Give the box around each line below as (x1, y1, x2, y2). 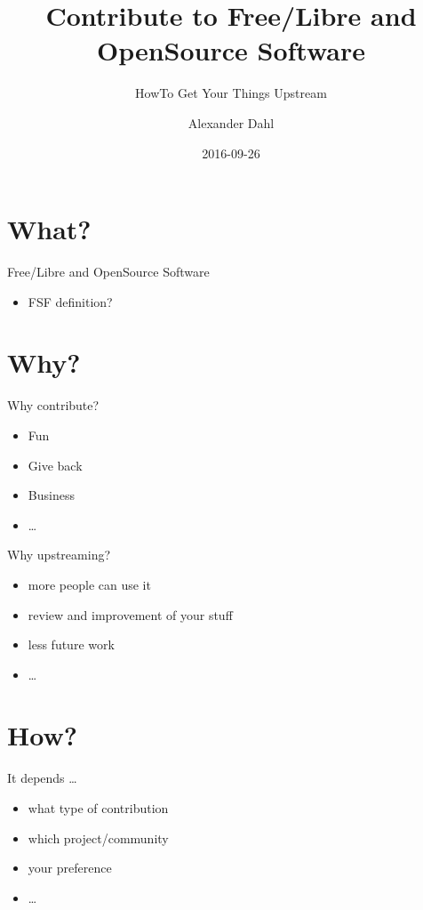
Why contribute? (7, 396, 100, 415)
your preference (28, 858, 112, 877)
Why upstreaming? (7, 545, 111, 564)
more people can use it (28, 575, 151, 593)
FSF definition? (28, 292, 113, 310)
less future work (28, 635, 115, 654)
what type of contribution (28, 799, 169, 817)
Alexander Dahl (188, 113, 275, 132)
